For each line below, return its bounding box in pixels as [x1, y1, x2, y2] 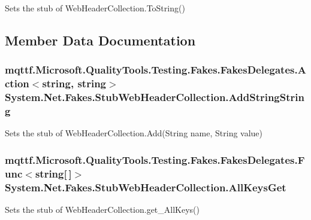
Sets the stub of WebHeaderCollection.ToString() [5, 2, 185, 14]
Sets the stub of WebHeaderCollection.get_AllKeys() [5, 203, 200, 216]
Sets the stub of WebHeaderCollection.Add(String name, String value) [5, 127, 263, 139]
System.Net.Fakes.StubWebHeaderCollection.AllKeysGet [5, 179, 286, 194]
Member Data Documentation [5, 30, 196, 49]
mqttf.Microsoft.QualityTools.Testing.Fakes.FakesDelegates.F [5, 152, 305, 167]
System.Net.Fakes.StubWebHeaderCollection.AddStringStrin [5, 90, 304, 105]
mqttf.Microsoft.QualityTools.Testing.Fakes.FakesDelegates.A [5, 62, 306, 77]
